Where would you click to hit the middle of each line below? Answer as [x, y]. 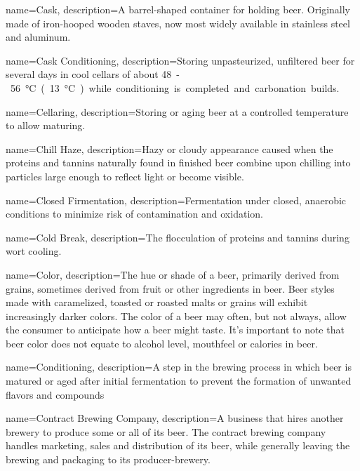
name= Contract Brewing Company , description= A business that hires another [175, 418]
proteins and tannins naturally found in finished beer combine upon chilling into [178, 162]
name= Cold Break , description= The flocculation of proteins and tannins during [178, 237]
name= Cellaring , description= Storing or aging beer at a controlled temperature [177, 111]
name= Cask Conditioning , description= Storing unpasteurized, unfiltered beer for [180, 60]
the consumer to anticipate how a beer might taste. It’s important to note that [175, 330]
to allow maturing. [46, 125]
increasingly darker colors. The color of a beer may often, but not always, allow [176, 316]
